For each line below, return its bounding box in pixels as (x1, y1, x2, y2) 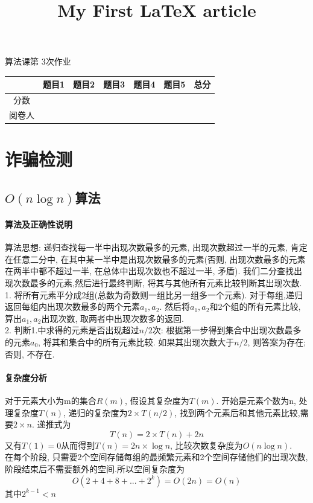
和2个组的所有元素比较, (209, 300, 301, 313)
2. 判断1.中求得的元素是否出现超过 (5, 324, 139, 336)
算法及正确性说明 (5, 218, 72, 230)
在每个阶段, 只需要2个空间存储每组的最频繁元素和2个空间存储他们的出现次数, (5, 450, 308, 463)
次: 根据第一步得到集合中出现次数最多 (152, 324, 302, 336)
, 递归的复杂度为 (63, 406, 128, 418)
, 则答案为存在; (247, 335, 306, 348)
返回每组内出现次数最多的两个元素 (5, 300, 140, 313)
